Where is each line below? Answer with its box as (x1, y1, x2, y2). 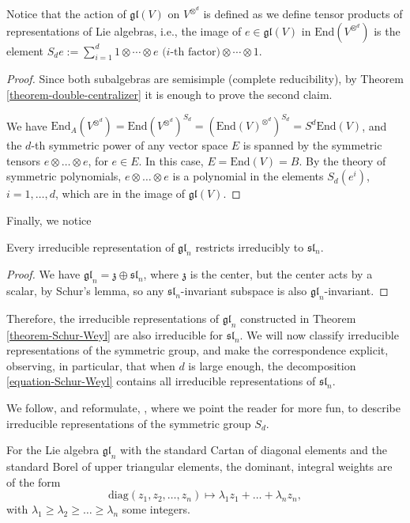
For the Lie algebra (6, 442, 100, 458)
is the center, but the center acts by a (190, 266, 373, 282)
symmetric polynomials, (6, 168, 122, 184)
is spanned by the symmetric (243, 137, 382, 153)
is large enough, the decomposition (188, 357, 356, 373)
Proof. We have (6, 266, 81, 282)
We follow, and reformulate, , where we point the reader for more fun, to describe (6, 400, 401, 416)
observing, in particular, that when (6, 357, 175, 373)
